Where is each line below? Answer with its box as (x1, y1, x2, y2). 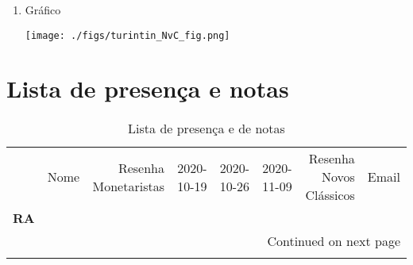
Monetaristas (92, 176, 164, 195)
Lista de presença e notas (6, 72, 289, 105)
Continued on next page (267, 232, 400, 251)
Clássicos (305, 186, 355, 205)
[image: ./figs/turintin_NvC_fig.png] (25, 29, 230, 41)
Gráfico (25, 2, 61, 17)
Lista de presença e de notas (128, 119, 285, 138)
